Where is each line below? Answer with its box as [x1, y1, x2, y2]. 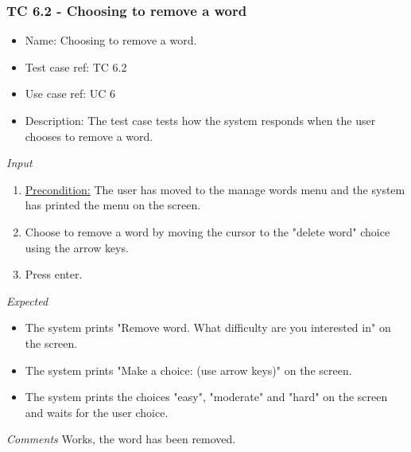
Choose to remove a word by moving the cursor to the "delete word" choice [25, 223, 390, 240]
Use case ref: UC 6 [25, 85, 116, 102]
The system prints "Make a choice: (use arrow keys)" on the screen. [25, 361, 352, 378]
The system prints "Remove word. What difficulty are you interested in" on [25, 319, 391, 336]
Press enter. [25, 266, 83, 282]
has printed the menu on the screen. [25, 197, 201, 213]
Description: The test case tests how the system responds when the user [25, 112, 376, 128]
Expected [6, 292, 48, 309]
